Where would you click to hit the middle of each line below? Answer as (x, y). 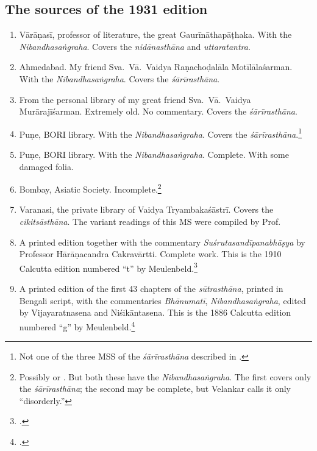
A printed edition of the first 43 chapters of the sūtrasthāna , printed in (151, 289)
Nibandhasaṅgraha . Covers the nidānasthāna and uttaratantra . (135, 46)
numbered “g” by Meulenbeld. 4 (77, 325)
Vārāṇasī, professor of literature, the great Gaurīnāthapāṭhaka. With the (155, 34)
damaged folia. (46, 166)
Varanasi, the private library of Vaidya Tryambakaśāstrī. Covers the (146, 209)
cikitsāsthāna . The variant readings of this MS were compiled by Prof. (150, 222)
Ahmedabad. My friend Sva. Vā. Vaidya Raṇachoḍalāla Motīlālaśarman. (156, 67)
